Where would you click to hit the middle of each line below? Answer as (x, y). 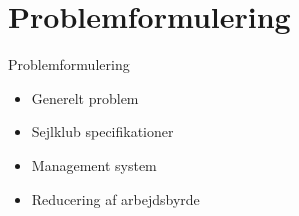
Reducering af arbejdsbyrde (115, 198)
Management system (94, 164)
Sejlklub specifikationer (102, 131)
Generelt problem (85, 97)
